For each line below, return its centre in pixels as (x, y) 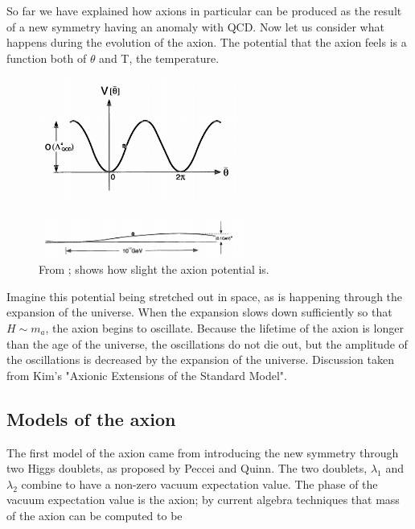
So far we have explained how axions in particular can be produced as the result (204, 10)
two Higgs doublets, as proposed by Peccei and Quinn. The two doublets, (187, 468)
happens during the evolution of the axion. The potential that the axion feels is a (207, 42)
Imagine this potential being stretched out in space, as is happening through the (205, 296)
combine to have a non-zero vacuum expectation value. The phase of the (199, 484)
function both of (47, 58)
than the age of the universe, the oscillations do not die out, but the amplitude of (207, 343)
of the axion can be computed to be (95, 515)
